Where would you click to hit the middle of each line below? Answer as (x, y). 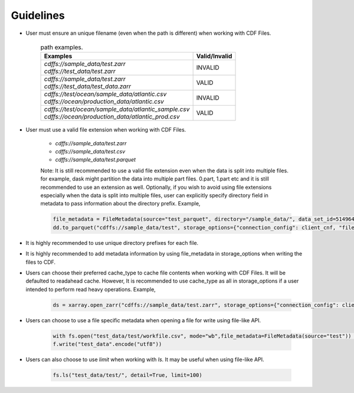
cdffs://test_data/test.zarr (80, 71)
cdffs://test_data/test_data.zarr (87, 87)
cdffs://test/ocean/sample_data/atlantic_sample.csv (117, 109)
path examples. (62, 47)
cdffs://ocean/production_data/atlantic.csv (104, 101)
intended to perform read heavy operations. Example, (91, 289)
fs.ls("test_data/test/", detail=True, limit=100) (128, 375)
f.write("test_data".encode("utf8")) (107, 344)
